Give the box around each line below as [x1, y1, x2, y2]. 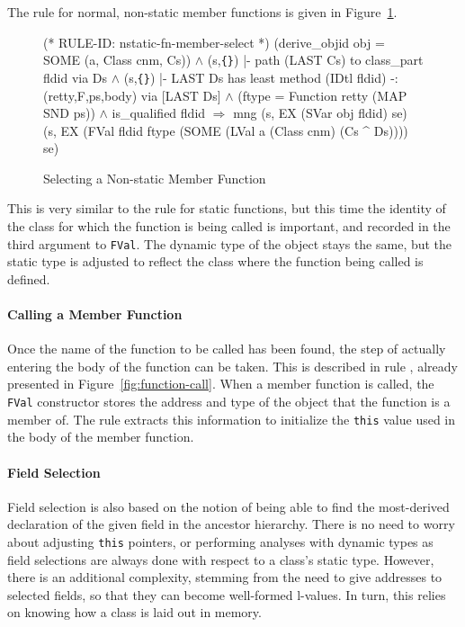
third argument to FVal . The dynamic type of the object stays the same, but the [7, 234, 452, 253]
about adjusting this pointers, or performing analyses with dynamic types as [7, 532, 434, 551]
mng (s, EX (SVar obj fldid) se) [233, 103, 407, 122]
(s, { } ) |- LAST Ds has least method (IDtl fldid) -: [123, 67, 398, 86]
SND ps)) [43, 103, 95, 122]
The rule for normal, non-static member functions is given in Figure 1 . [7, 3, 398, 21]
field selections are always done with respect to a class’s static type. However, [7, 550, 434, 569]
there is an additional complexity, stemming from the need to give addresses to [7, 568, 443, 587]
